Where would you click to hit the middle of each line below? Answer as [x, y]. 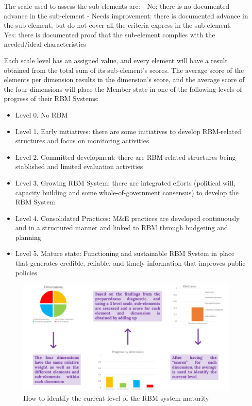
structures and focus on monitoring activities [82, 141]
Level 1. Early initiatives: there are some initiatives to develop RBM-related [128, 131]
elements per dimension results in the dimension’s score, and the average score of [124, 79]
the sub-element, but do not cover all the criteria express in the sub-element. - [120, 25]
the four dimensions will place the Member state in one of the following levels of [123, 89]
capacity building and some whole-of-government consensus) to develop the [127, 192]
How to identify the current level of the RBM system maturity [116, 398]
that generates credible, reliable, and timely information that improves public [130, 263]
